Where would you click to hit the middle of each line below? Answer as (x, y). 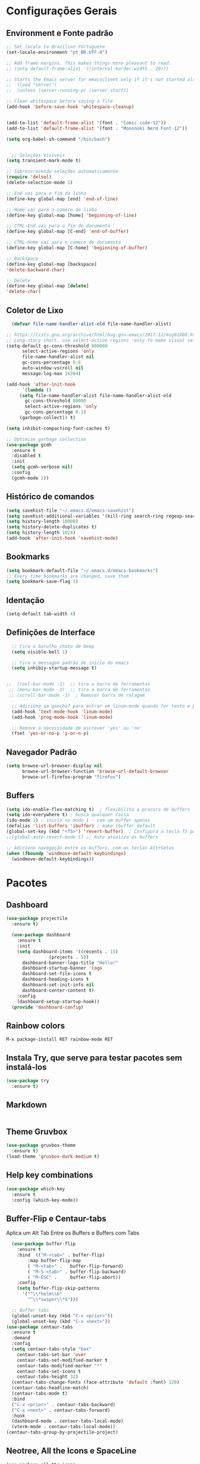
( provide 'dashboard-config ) (48, 1007)
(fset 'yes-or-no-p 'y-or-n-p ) (50, 733)
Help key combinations (50, 1175)
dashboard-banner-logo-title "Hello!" (70, 962)
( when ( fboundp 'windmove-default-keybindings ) (66, 853)
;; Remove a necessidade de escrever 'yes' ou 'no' (77, 728)
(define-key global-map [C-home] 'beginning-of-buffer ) (77, 248)
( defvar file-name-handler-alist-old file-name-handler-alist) (91, 324)
